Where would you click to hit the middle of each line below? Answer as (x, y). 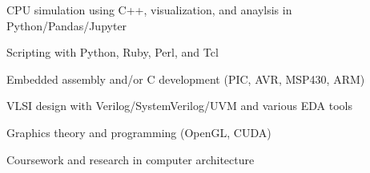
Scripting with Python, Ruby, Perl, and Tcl (113, 52)
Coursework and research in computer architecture (131, 159)
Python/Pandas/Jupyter (67, 25)
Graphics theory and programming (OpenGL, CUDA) (139, 132)
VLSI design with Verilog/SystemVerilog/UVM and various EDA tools (179, 106)
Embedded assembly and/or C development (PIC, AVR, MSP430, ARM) (186, 79)
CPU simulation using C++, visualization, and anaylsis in (149, 10)
